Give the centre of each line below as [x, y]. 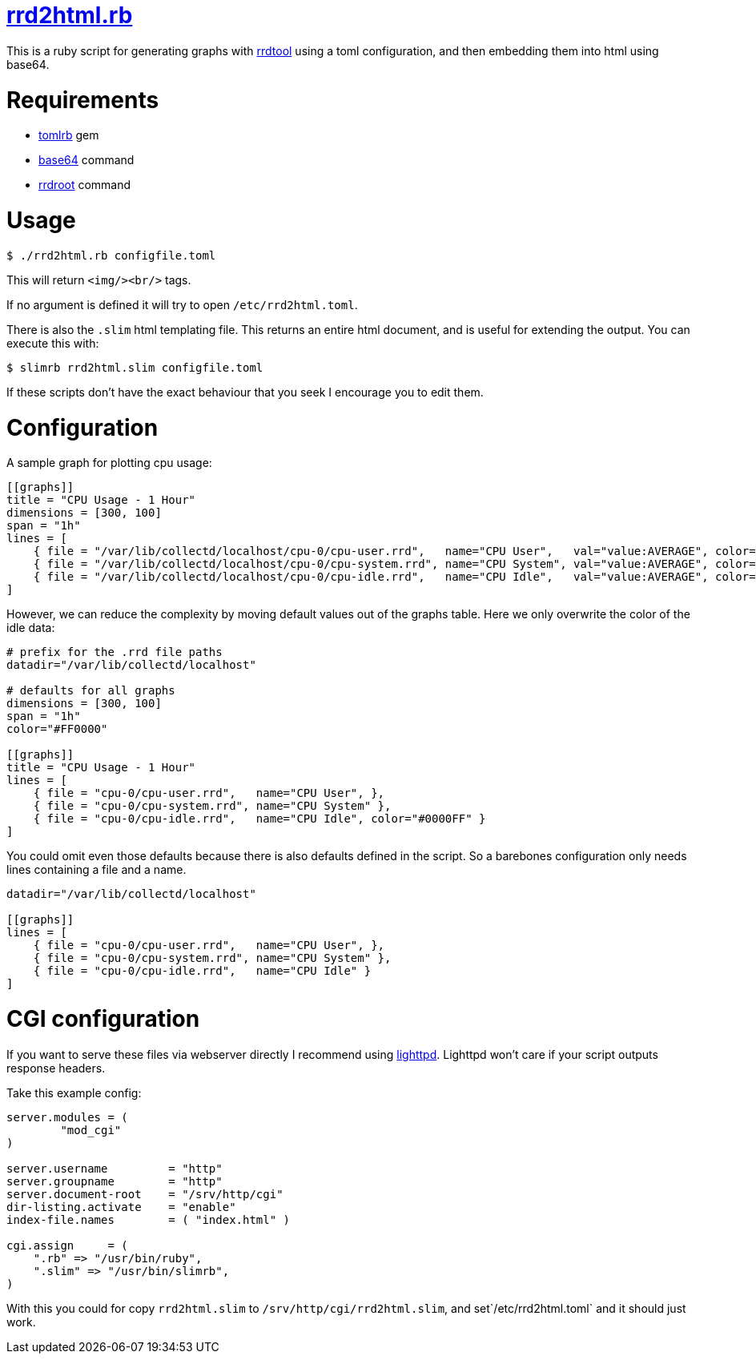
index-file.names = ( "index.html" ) [149, 1219]
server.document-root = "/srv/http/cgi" [145, 1194]
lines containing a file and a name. [97, 870]
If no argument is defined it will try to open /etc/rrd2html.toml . [182, 304]
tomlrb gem [69, 135]
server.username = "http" [115, 1168]
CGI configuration [103, 1019]
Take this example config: [74, 1092]
